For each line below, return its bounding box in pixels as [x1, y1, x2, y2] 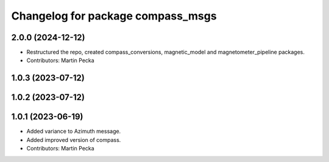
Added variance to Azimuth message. [26, 128, 121, 135]
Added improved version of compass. [26, 136, 121, 143]
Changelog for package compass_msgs [11, 9, 217, 23]
